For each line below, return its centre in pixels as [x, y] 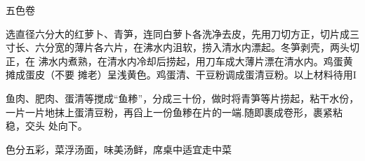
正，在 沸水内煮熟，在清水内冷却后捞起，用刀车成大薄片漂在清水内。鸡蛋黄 [179, 61]
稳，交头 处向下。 [47, 126]
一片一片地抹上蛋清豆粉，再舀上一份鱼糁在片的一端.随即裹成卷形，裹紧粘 [174, 112]
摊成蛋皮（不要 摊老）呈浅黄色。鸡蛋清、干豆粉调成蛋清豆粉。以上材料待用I [181, 75]
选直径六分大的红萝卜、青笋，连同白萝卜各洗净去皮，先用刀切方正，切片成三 [182, 33]
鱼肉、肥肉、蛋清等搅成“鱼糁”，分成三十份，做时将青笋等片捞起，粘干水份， [182, 98]
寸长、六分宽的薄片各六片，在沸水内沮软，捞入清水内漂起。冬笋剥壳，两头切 [182, 47]
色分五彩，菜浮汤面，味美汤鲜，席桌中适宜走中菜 [119, 149]
